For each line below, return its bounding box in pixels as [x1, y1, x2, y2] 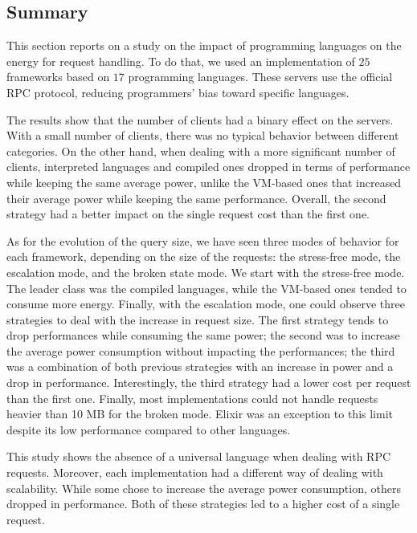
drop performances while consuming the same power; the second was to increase [6, 327, 400, 344]
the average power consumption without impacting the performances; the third [6, 342, 395, 359]
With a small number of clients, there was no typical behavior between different [6, 127, 399, 144]
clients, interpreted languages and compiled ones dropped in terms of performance [6, 158, 411, 175]
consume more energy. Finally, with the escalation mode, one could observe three [6, 295, 406, 312]
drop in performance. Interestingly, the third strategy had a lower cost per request [6, 374, 411, 391]
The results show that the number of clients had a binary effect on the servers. [6, 111, 394, 128]
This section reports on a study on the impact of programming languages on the [6, 37, 402, 54]
